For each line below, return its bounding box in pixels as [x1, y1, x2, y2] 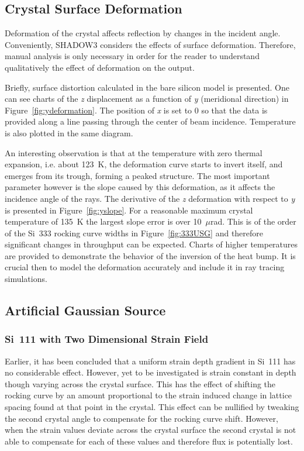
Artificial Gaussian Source [5, 301, 166, 319]
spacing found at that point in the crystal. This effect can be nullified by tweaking [5, 401, 299, 413]
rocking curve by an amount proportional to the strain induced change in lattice [5, 389, 292, 401]
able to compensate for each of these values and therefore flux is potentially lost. [5, 435, 293, 447]
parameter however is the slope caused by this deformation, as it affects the [5, 181, 275, 193]
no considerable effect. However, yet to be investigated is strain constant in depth [5, 366, 296, 378]
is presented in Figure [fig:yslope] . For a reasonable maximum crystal [5, 204, 253, 216]
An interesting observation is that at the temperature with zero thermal [5, 146, 262, 159]
